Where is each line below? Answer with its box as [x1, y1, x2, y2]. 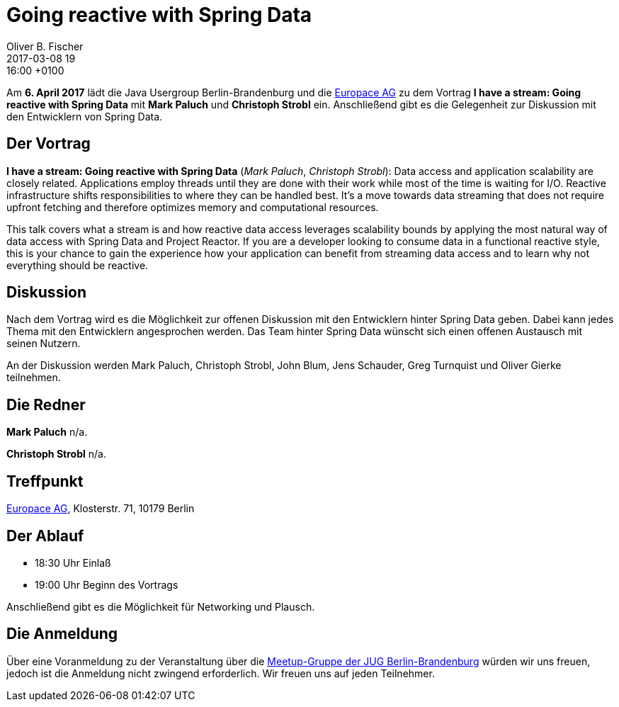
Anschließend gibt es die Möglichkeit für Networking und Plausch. [6, 600, 315, 613]
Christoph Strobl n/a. [6, 448, 106, 460]
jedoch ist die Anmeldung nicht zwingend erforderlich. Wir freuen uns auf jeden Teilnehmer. [6, 667, 435, 679]
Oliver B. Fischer [6, 40, 84, 52]
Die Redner [6, 395, 86, 414]
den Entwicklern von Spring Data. [6, 110, 163, 123]
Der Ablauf [6, 526, 84, 545]
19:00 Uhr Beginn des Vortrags [35, 578, 178, 591]
